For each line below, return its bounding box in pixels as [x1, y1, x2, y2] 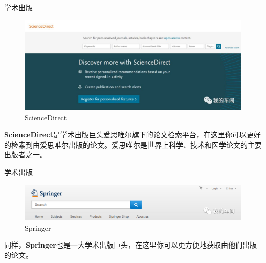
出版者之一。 [4, 149, 47, 160]
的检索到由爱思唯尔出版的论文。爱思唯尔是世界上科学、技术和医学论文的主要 [4, 139, 262, 150]
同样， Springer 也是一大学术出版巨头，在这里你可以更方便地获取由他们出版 [4, 239, 257, 250]
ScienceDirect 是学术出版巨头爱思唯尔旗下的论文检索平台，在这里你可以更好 [4, 129, 261, 140]
